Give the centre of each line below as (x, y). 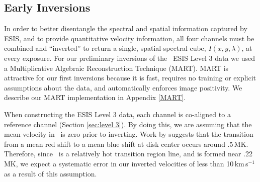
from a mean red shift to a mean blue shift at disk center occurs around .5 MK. (126, 144)
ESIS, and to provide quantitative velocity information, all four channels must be (129, 38)
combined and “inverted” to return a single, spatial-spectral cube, (105, 48)
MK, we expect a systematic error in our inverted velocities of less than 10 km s (126, 163)
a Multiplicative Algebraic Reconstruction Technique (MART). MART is (116, 68)
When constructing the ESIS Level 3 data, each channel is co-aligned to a (117, 114)
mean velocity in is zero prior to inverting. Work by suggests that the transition (129, 134)
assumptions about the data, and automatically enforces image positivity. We (123, 87)
